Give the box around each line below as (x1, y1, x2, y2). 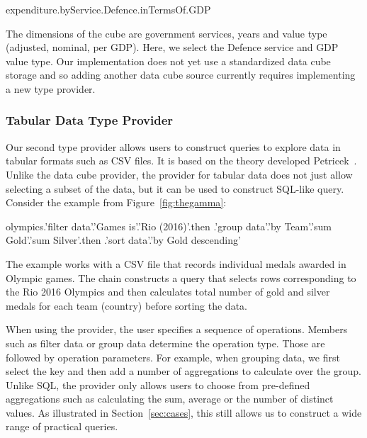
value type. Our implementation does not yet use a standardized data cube (6, 53, 331, 68)
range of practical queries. (6, 419, 118, 434)
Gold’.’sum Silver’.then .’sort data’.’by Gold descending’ (6, 232, 241, 247)
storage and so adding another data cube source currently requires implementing (6, 67, 356, 82)
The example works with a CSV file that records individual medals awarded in (6, 256, 346, 271)
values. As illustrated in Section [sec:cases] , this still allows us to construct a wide (6, 405, 362, 420)
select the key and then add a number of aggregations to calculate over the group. (6, 364, 361, 378)
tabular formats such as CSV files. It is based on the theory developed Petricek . (6, 153, 357, 168)
